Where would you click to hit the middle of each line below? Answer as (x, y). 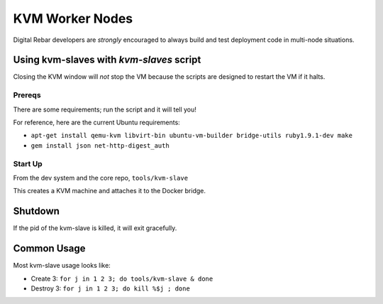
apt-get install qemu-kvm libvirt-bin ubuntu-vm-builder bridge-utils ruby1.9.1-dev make (191, 136)
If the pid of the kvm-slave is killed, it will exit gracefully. (95, 228)
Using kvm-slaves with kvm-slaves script (107, 60)
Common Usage (49, 249)
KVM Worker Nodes (73, 18)
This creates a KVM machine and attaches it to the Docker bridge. (109, 191)
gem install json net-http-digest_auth (100, 145)
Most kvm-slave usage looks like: (62, 266)
